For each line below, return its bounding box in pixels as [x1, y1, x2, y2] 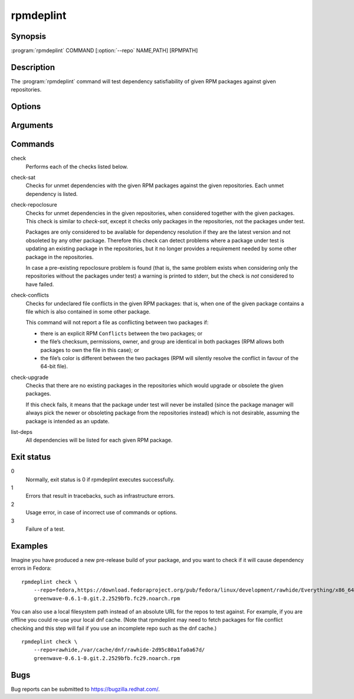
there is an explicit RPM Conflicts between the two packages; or [40, 329, 203, 337]
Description [11, 62, 55, 72]
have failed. [25, 280, 54, 288]
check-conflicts [11, 292, 50, 299]
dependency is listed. [25, 190, 78, 197]
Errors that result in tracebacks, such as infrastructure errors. [25, 492, 175, 499]
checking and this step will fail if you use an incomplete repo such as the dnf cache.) [11, 625, 217, 632]
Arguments [11, 120, 54, 130]
